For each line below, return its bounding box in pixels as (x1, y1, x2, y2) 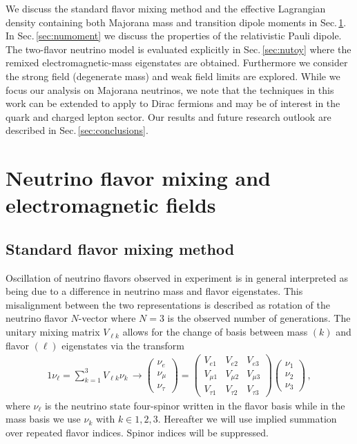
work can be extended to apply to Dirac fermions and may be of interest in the (6, 96, 340, 110)
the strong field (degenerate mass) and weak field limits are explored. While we (6, 68, 340, 83)
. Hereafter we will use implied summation (157, 412, 337, 426)
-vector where (78, 311, 136, 325)
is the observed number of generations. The (167, 311, 351, 325)
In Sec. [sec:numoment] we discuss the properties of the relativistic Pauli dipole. (6, 28, 342, 43)
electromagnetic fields (6, 191, 216, 219)
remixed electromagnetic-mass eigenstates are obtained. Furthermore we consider (6, 55, 348, 70)
